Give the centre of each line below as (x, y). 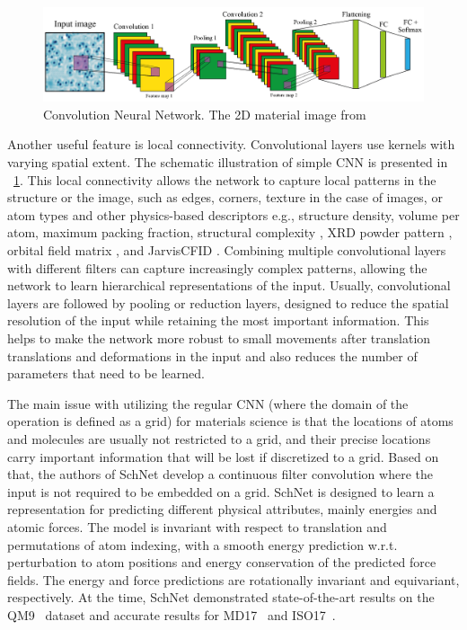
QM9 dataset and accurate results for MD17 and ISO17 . (172, 614)
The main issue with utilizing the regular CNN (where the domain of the (208, 403)
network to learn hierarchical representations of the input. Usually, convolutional (229, 285)
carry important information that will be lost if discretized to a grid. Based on (223, 456)
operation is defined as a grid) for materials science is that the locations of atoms (230, 421)
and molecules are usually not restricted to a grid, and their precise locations (219, 438)
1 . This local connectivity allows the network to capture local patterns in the (225, 179)
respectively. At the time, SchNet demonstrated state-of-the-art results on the (221, 597)
